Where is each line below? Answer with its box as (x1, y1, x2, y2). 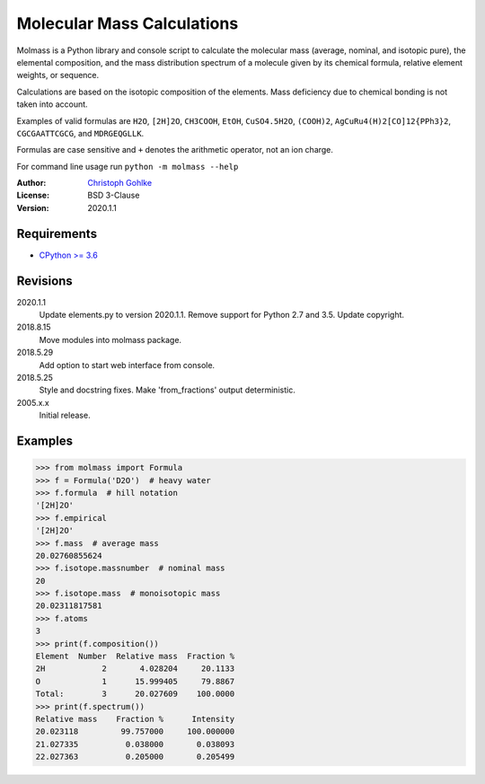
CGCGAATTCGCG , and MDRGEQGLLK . (16, 128, 145, 138)
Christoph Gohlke (87, 178, 153, 189)
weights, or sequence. (16, 70, 100, 81)
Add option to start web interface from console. (39, 359, 216, 370)
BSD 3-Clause (87, 189, 140, 201)
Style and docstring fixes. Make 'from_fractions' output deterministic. (39, 384, 295, 395)
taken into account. (16, 99, 89, 110)
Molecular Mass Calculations (16, 13, 239, 33)
